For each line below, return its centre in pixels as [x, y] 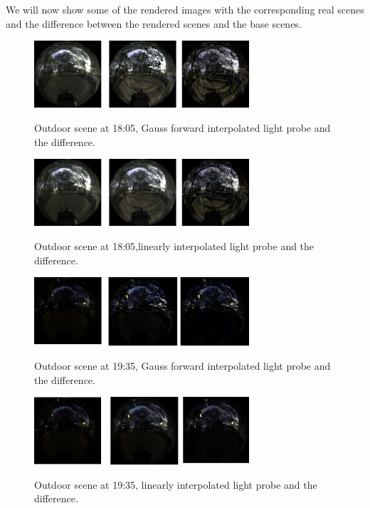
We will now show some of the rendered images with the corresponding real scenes [185, 9]
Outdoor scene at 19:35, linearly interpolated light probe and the [176, 484]
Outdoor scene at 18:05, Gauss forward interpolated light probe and [183, 127]
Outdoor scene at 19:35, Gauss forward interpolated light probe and [183, 365]
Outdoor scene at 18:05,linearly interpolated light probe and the [174, 245]
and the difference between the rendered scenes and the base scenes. [154, 23]
